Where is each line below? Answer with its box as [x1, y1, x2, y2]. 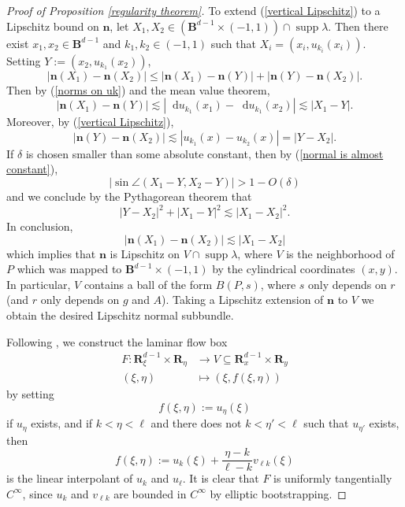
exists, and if [31, 415, 93, 431]
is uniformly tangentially [273, 470, 392, 487]
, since [22, 485, 53, 501]
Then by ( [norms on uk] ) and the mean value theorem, [6, 81, 270, 98]
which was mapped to [17, 261, 122, 277]
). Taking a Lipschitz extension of [162, 291, 324, 308]
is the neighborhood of [286, 245, 395, 261]
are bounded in [113, 485, 187, 501]
